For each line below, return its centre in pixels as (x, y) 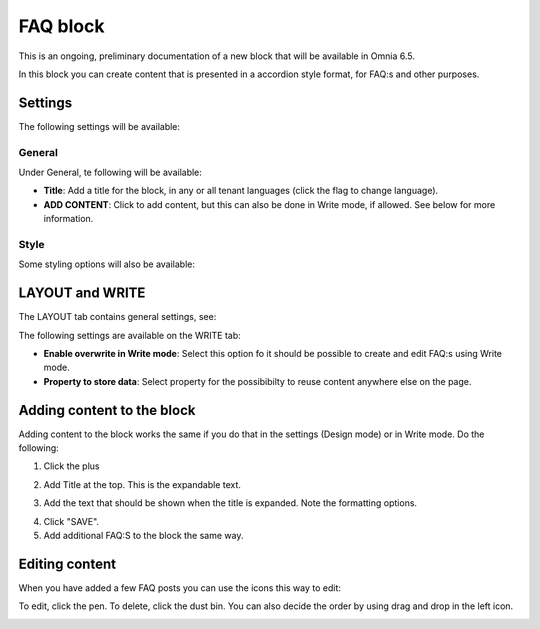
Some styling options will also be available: (106, 264)
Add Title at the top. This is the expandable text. (142, 484)
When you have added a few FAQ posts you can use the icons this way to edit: (180, 587)
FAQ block (61, 26)
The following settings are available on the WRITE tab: (130, 335)
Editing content (67, 563)
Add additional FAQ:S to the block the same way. (143, 536)
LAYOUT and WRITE (82, 293)
